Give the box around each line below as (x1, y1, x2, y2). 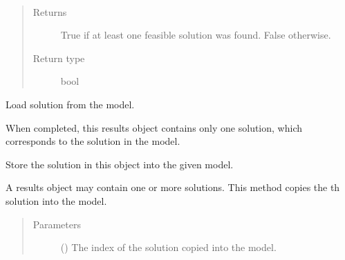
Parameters (32, 217, 81, 231)
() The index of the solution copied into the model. (60, 240, 277, 254)
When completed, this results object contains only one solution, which (6, 120, 302, 134)
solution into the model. (6, 193, 107, 208)
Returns (32, 4, 67, 19)
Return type (32, 50, 85, 65)
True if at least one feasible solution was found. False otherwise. (60, 28, 331, 42)
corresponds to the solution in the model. (6, 134, 180, 148)
